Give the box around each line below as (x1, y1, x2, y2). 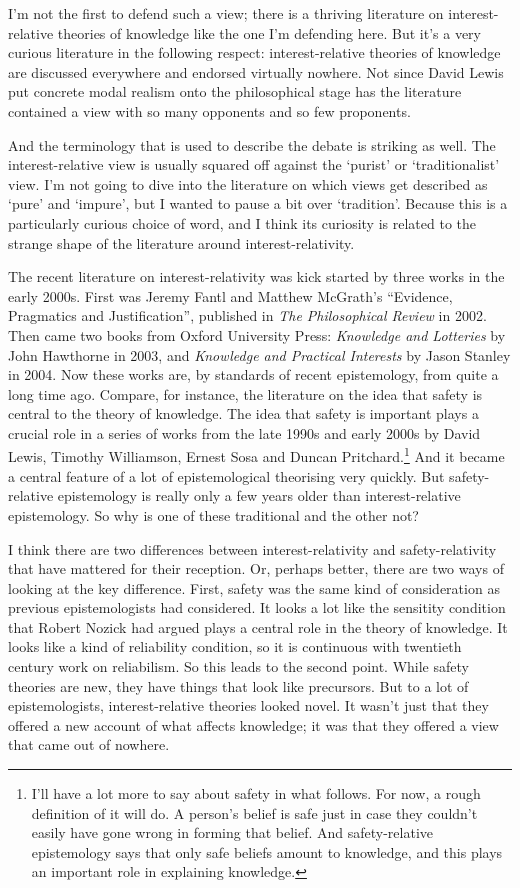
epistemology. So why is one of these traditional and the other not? (8, 504, 419, 525)
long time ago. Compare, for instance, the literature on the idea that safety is (8, 383, 483, 404)
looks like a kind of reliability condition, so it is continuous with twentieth (8, 636, 462, 657)
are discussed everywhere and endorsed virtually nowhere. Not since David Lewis (8, 61, 504, 82)
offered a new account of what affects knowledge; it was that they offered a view (8, 714, 499, 735)
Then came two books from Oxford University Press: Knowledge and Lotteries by (8, 324, 506, 345)
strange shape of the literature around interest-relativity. (8, 232, 355, 253)
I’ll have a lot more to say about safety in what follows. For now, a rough (31, 783, 481, 804)
